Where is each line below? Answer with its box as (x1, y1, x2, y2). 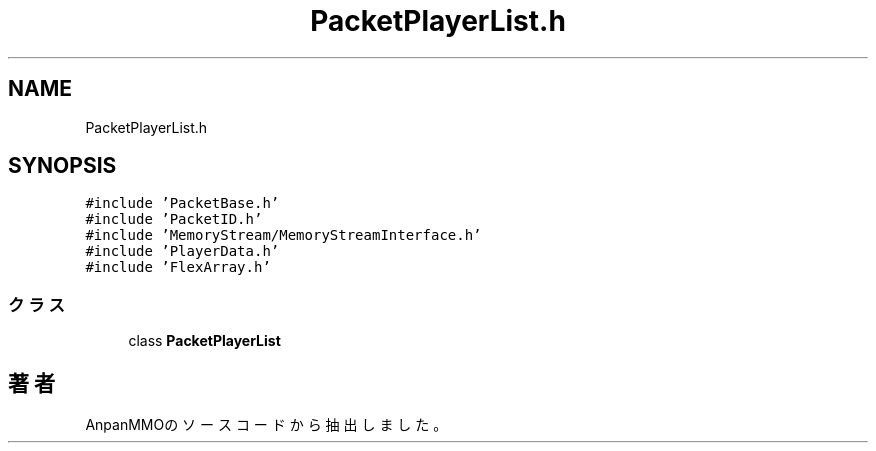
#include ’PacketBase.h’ (85, 195, 280, 212)
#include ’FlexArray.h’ (85, 259, 271, 276)
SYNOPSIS (8, 153, 117, 179)
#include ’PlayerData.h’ (85, 243, 280, 260)
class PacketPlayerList (128, 332, 281, 350)
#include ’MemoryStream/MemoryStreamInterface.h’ (85, 227, 482, 244)
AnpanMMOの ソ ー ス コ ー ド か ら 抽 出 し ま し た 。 (85, 416, 448, 434)
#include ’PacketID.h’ (85, 211, 263, 228)
